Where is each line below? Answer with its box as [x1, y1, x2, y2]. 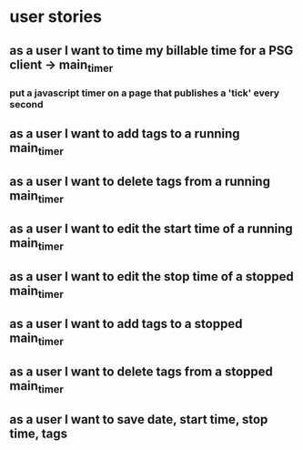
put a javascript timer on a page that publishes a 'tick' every [9, 87, 280, 99]
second [9, 97, 44, 110]
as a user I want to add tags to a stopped [9, 316, 243, 332]
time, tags [9, 425, 68, 441]
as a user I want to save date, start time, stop [9, 412, 268, 427]
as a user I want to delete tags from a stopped [9, 363, 273, 379]
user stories [9, 6, 103, 27]
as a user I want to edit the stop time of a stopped [9, 269, 294, 284]
